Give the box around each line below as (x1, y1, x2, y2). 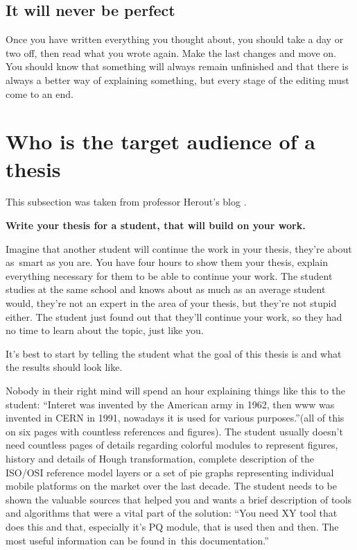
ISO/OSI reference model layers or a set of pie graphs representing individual (6, 465, 334, 479)
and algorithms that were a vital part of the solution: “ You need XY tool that (6, 506, 338, 520)
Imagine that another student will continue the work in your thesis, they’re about (6, 241, 352, 256)
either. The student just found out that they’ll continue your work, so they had (6, 309, 342, 324)
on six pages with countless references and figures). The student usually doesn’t (6, 424, 343, 438)
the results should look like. (6, 360, 123, 374)
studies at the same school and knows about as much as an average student (6, 282, 326, 297)
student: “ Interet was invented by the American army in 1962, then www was (6, 397, 335, 411)
